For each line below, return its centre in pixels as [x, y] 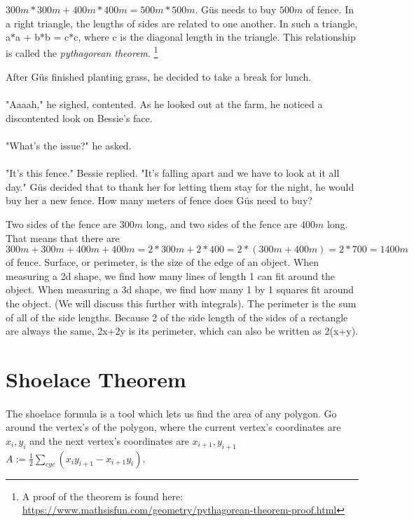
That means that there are [63, 237]
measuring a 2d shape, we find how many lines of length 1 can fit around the [171, 275]
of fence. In [330, 9]
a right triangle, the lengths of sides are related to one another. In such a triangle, [182, 23]
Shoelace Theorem [96, 379]
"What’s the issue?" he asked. [69, 145]
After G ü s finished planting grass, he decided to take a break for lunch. [159, 77]
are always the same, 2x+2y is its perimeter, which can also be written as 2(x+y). [182, 331]
